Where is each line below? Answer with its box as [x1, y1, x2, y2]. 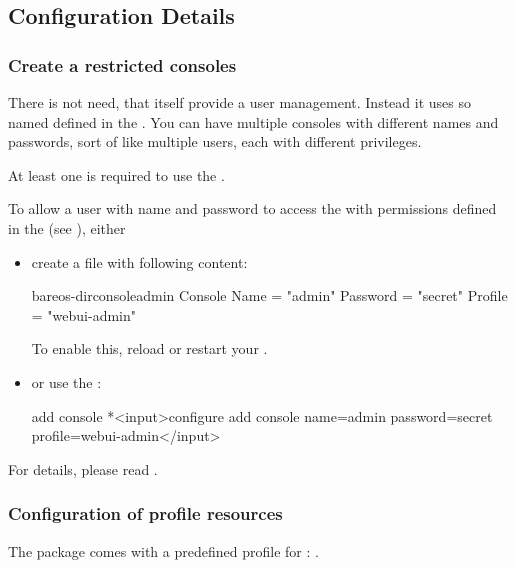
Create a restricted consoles [8, 52, 237, 77]
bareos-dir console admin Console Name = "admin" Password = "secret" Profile [31, 285, 508, 306]
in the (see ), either [8, 217, 126, 238]
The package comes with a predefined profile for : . [8, 540, 319, 561]
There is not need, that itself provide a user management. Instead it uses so [8, 92, 471, 112]
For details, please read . [8, 458, 158, 479]
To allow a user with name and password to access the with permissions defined [8, 198, 497, 219]
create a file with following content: [31, 251, 248, 272]
